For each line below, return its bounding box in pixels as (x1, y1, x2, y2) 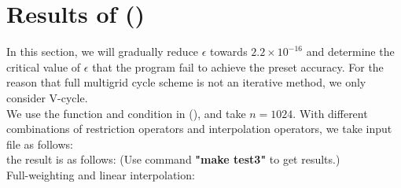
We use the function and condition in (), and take (6, 105, 246, 121)
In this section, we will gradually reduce (6, 43, 199, 60)
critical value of (6, 58, 81, 75)
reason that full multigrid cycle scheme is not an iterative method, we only (6, 74, 366, 90)
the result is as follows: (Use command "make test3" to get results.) (6, 151, 340, 168)
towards (210, 43, 248, 60)
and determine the (306, 43, 395, 60)
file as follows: (6, 135, 73, 152)
